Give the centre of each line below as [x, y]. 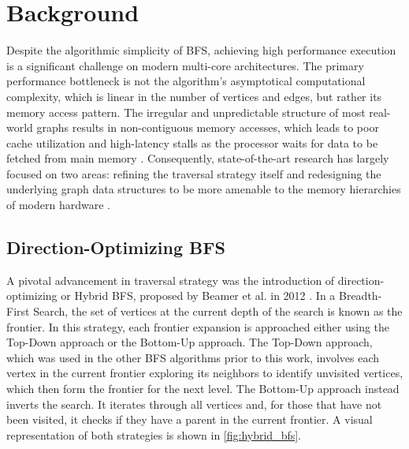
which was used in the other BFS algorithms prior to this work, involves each [193, 357]
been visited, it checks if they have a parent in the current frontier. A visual [190, 419]
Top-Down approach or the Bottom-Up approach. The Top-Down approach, [190, 342]
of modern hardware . [58, 205]
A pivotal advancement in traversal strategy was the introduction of [171, 280]
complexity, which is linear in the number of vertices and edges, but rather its [194, 96]
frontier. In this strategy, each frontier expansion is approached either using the [198, 326]
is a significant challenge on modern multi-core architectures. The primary [185, 65]
